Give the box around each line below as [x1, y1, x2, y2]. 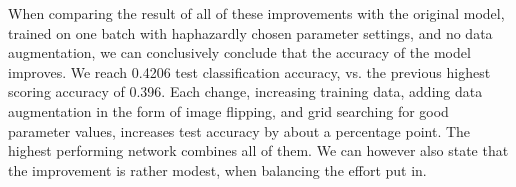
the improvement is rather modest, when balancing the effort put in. [8, 159, 427, 180]
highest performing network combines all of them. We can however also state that [8, 140, 509, 161]
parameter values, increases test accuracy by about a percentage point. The [8, 120, 471, 141]
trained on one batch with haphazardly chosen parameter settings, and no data [8, 22, 493, 43]
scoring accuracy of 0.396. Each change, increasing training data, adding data [8, 81, 483, 102]
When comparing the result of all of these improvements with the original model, [8, 3, 505, 23]
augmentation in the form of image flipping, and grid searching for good [8, 100, 449, 121]
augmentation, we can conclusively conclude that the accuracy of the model [8, 42, 471, 63]
